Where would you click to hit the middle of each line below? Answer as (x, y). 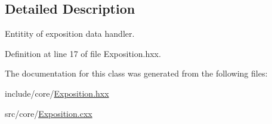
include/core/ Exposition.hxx (57, 93)
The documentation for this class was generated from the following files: (136, 73)
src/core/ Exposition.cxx (49, 113)
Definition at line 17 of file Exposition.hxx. (83, 53)
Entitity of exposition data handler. (70, 34)
